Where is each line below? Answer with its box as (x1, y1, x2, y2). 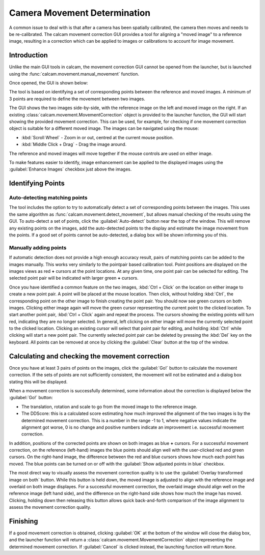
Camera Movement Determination (9, 7, 151, 18)
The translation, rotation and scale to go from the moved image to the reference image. (21, 404, 197, 409)
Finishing (9, 517, 38, 526)
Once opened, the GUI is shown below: (9, 80, 88, 86)
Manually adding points (9, 244, 67, 251)
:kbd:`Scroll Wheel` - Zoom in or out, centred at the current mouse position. (21, 134, 174, 140)
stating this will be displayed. (9, 379, 68, 384)
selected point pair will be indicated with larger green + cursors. (9, 275, 139, 281)
